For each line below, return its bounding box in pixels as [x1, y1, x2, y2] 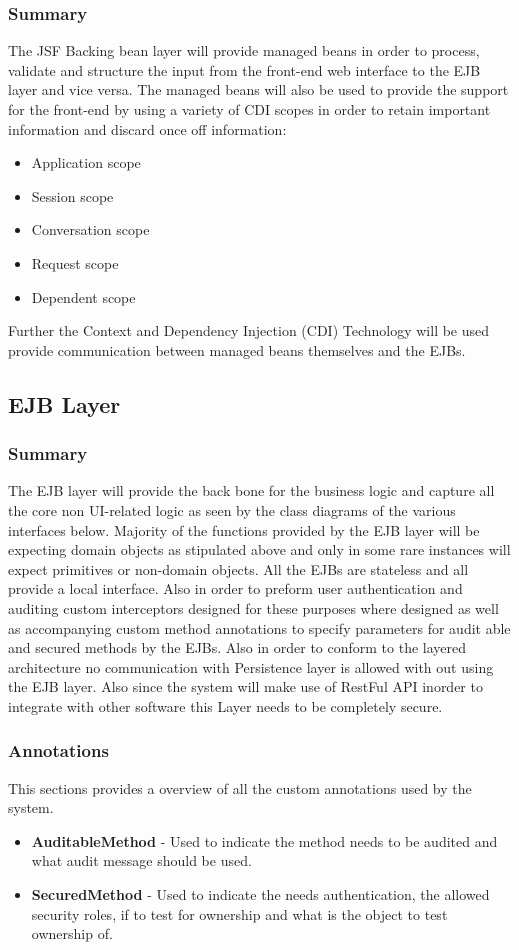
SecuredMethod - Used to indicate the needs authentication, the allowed [31, 884, 490, 905]
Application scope [31, 152, 141, 173]
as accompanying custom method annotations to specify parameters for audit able [8, 617, 511, 638]
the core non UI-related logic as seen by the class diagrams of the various [8, 499, 456, 520]
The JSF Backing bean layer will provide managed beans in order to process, [8, 40, 480, 61]
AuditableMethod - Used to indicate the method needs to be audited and [31, 830, 498, 851]
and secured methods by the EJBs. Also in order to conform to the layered [8, 637, 467, 658]
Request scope [31, 252, 119, 273]
